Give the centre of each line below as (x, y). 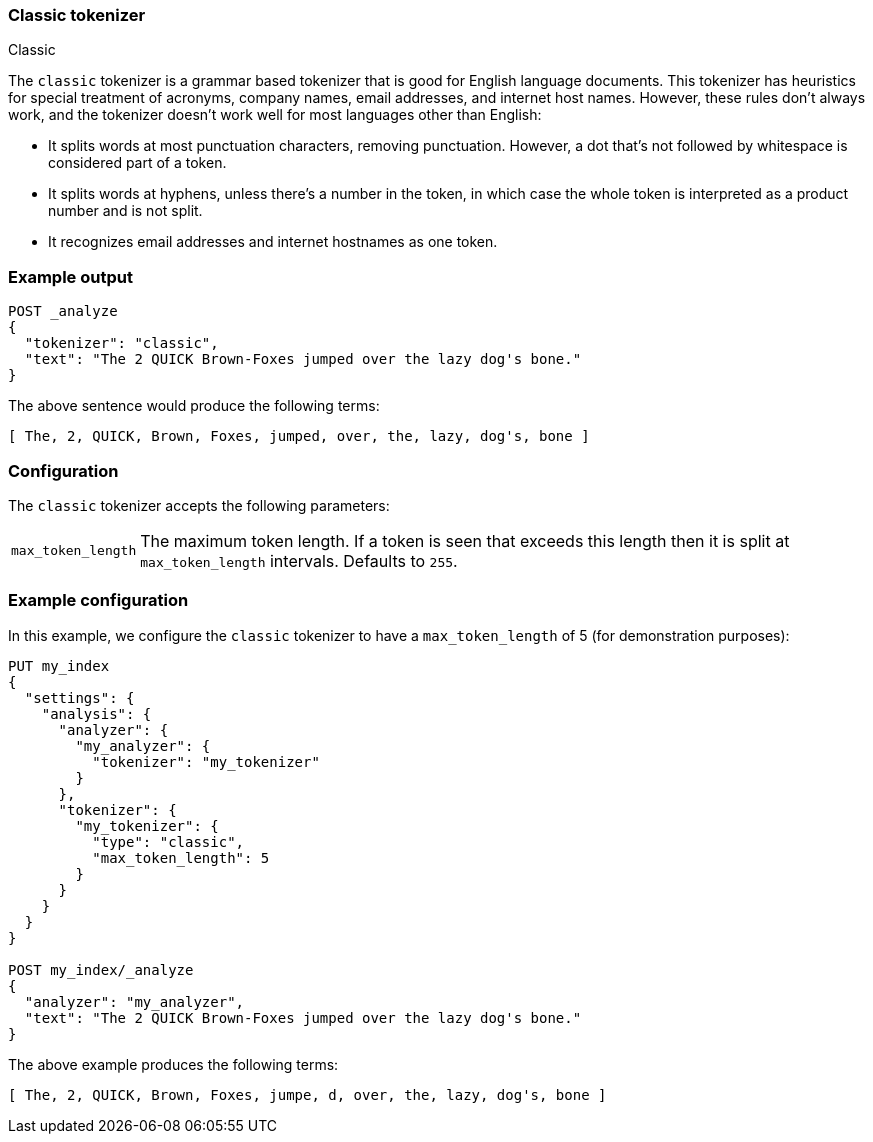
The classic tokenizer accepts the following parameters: (199, 505)
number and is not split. (125, 211)
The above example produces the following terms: (173, 1064)
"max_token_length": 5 (181, 857)
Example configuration (98, 600)
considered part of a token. (137, 163)
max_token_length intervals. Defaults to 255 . (299, 560)
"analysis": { (96, 713)
